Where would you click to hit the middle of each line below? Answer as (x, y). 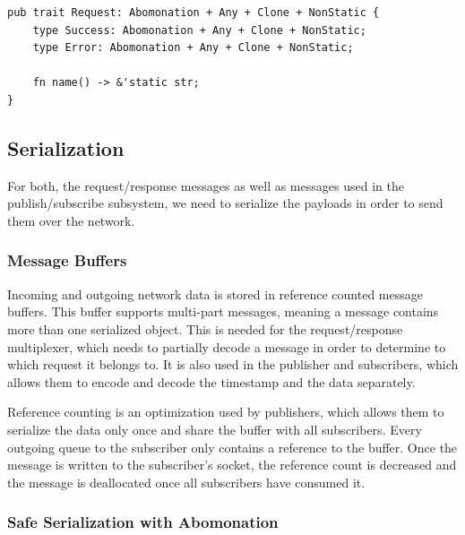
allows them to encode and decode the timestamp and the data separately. (211, 381)
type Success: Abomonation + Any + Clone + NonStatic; (199, 30)
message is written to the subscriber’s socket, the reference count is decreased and (232, 465)
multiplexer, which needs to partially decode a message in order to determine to (227, 346)
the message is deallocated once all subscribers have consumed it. (186, 482)
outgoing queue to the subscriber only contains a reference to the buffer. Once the (232, 447)
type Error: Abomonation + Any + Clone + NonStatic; (193, 48)
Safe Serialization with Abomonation (143, 522)
